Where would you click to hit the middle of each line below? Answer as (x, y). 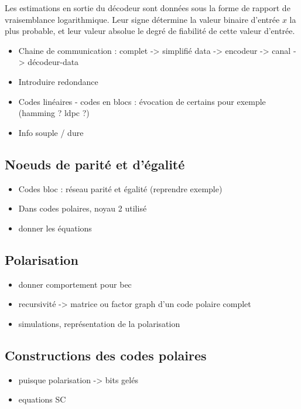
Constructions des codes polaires (106, 355)
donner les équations (55, 228)
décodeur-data (53, 62)
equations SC (42, 399)
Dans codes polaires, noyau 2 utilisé (83, 208)
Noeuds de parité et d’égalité (95, 164)
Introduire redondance (58, 81)
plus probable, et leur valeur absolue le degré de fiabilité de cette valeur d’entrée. (150, 31)
